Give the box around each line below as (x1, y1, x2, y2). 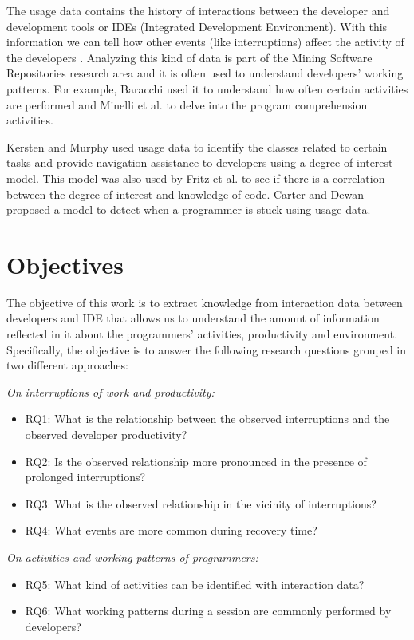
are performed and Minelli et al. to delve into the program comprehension (6, 96, 368, 113)
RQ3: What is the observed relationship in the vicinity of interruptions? (25, 495, 377, 512)
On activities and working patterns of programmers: (6, 548, 258, 565)
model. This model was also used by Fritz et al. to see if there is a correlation (6, 169, 385, 186)
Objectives (6, 247, 124, 280)
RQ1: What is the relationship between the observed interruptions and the (25, 410, 390, 427)
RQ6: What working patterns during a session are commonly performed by (25, 602, 392, 619)
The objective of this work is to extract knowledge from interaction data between (6, 294, 403, 310)
